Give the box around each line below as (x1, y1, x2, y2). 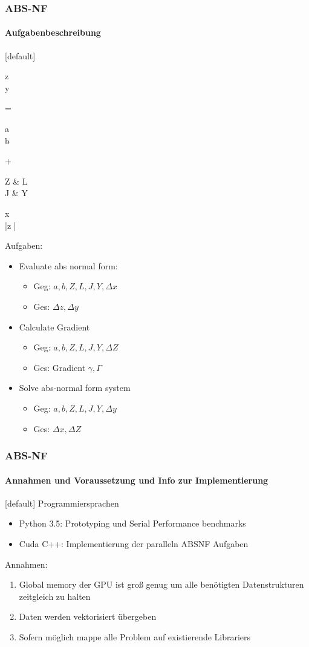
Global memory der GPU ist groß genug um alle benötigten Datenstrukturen (19, 578, 304, 591)
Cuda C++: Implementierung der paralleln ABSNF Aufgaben (19, 537, 249, 550)
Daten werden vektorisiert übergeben (19, 610, 157, 623)
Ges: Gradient (33, 361, 86, 373)
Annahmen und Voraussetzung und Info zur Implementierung (5, 473, 268, 486)
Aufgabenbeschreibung (5, 26, 101, 39)
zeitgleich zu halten (19, 590, 91, 602)
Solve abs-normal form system (19, 381, 131, 394)
